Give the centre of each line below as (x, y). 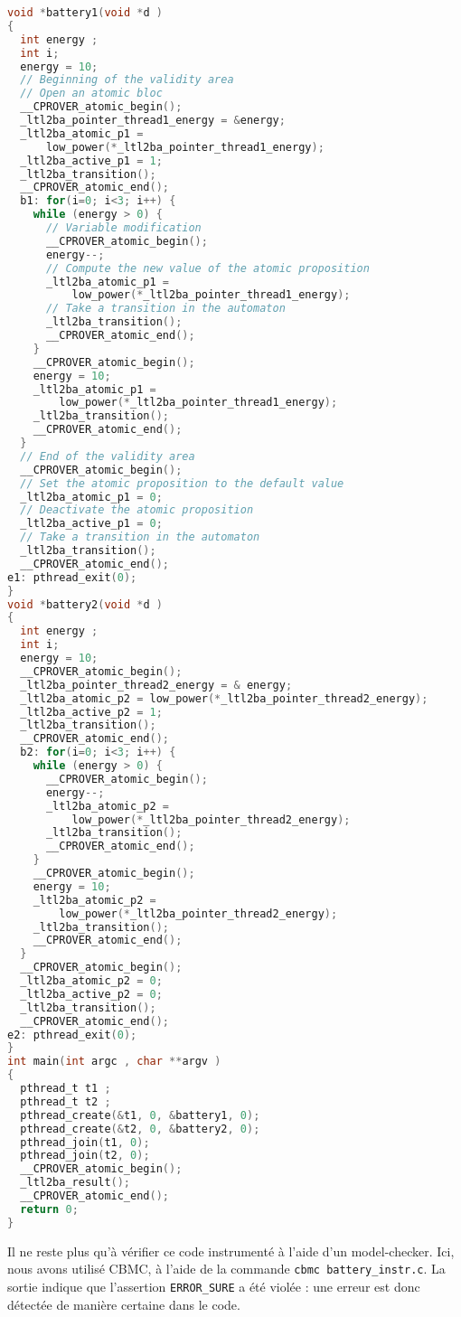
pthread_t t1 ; (66, 1088)
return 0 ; (49, 1209)
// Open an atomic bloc (91, 94)
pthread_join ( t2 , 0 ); (85, 1156)
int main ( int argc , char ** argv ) (114, 1062)
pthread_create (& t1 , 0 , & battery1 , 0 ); (140, 1115)
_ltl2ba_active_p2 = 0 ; (91, 994)
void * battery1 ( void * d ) (85, 13)
